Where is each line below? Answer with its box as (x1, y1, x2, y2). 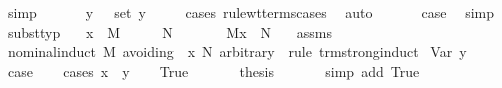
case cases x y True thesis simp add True (7, 60, 420, 81)
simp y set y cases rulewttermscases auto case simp (7, 2, 494, 22)
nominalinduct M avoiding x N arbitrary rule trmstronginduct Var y (7, 41, 467, 62)
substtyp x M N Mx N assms (7, 21, 332, 42)
